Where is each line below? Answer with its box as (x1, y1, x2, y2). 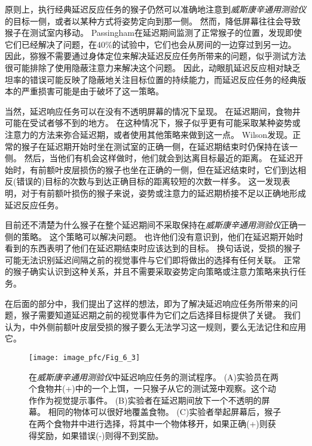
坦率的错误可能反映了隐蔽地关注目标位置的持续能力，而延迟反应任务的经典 (5, 73, 298, 85)
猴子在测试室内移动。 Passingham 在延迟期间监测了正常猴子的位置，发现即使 (5, 26, 302, 39)
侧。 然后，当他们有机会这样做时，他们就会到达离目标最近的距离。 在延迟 (5, 152, 295, 164)
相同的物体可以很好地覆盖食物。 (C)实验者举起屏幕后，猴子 (48, 405, 282, 418)
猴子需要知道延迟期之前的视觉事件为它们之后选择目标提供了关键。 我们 (21, 309, 301, 321)
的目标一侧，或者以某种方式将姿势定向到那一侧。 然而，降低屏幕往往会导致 (5, 14, 301, 27)
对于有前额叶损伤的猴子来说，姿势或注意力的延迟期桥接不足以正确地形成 (21, 186, 306, 199)
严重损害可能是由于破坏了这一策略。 (21, 85, 164, 97)
